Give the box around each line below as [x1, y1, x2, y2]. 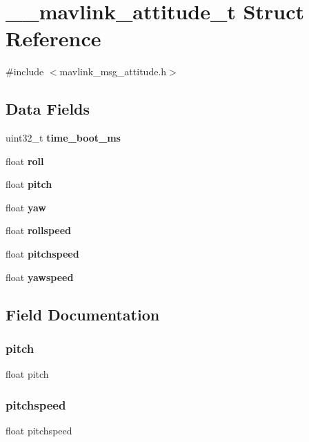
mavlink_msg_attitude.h [59, 64, 167, 79]
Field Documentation [6, 303, 160, 325]
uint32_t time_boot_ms [6, 131, 121, 145]
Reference [6, 24, 101, 52]
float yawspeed [6, 269, 74, 284]
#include [6, 64, 44, 79]
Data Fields [6, 98, 90, 119]
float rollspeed [6, 223, 71, 238]
